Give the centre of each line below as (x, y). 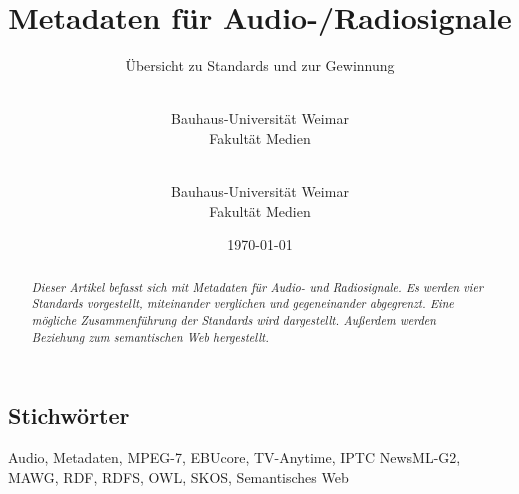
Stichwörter (69, 415)
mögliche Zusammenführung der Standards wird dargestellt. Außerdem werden (233, 319)
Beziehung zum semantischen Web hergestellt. (150, 336)
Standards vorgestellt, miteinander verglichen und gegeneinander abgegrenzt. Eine (242, 303)
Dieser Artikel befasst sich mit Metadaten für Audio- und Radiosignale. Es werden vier (257, 286)
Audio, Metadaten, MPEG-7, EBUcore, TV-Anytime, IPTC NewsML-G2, (234, 457)
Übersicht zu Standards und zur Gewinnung (260, 65)
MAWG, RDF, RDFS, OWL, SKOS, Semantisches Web (178, 476)
